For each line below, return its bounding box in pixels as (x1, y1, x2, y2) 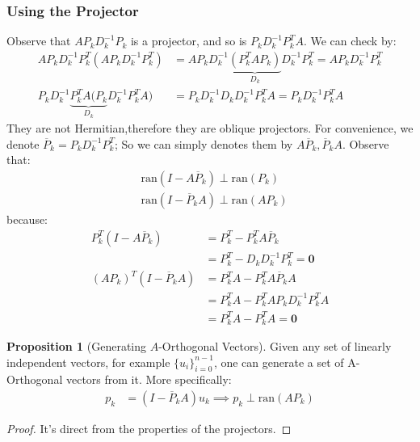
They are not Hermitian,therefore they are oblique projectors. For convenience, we (6, 120, 414, 137)
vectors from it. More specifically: (65, 371, 232, 388)
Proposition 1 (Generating (6, 338, 147, 355)
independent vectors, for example (6, 353, 170, 370)
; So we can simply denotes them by (114, 135, 293, 152)
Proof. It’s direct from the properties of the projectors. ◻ (6, 420, 292, 437)
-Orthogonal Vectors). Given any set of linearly (158, 338, 392, 355)
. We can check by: (303, 32, 397, 49)
